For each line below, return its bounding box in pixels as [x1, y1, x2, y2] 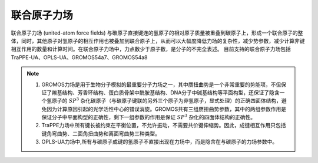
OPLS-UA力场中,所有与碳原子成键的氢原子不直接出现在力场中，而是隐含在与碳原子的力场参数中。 [41, 138, 278, 145]
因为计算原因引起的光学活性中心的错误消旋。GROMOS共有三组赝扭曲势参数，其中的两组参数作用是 [46, 106, 287, 113]
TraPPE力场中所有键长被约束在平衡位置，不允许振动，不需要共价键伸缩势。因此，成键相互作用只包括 [41, 122, 286, 129]
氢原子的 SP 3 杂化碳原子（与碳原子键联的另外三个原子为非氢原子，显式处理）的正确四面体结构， [46, 97, 282, 104]
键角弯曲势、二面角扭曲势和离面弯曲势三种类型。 [41, 130, 160, 137]
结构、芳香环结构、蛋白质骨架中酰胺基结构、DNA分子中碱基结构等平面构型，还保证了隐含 [62, 89, 280, 96]
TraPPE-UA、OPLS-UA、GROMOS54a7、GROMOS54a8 [11, 53, 148, 61]
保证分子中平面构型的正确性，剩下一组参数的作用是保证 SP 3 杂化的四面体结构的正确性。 [41, 113, 256, 121]
